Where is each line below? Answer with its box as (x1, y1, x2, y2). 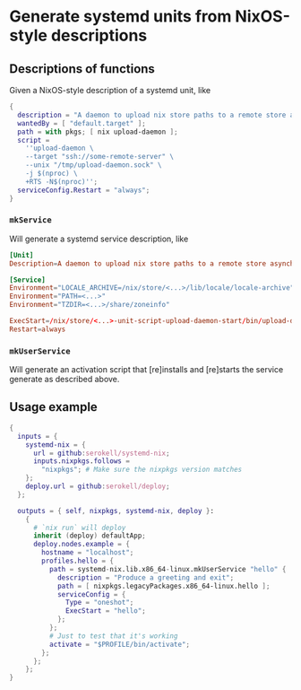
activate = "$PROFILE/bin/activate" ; (48, 640, 191, 649)
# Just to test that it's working (48, 631, 178, 641)
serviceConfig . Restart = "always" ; (17, 186, 150, 195)
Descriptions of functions (9, 61, 155, 76)
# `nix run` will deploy (32, 523, 126, 532)
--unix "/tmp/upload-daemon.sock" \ (25, 161, 163, 170)
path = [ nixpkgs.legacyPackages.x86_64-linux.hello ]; (56, 581, 271, 590)
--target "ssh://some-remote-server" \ (25, 153, 175, 162)
